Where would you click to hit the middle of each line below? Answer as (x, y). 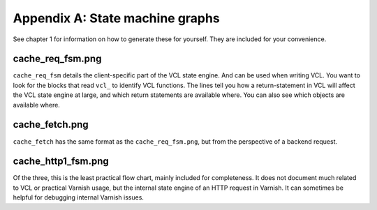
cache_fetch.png (51, 125)
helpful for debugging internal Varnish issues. (79, 197)
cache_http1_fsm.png (61, 162)
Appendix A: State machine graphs (116, 18)
